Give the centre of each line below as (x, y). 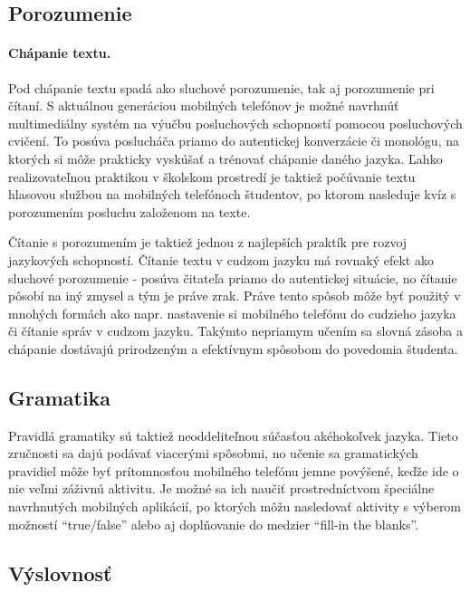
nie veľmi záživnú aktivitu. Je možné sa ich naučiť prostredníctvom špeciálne (221, 488)
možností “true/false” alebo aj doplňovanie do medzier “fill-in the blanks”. (213, 524)
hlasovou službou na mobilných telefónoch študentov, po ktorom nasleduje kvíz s (232, 194)
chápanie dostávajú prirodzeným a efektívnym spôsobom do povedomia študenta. (233, 348)
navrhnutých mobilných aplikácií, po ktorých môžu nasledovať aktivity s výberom (235, 506)
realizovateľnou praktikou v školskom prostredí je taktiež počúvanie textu (212, 176)
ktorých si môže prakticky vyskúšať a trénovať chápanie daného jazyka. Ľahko (225, 158)
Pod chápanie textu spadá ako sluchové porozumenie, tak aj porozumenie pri (221, 87)
